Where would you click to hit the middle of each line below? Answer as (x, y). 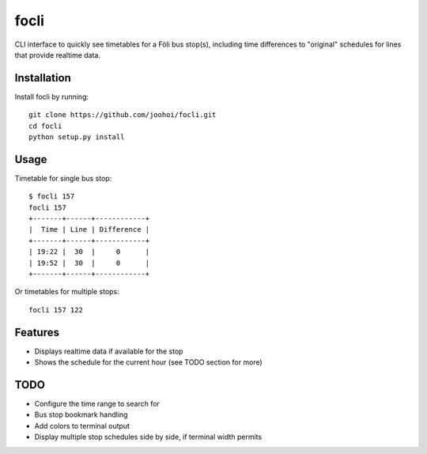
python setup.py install (77, 137)
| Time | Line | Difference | (89, 230)
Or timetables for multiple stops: (67, 292)
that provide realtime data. (58, 55)
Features (37, 332)
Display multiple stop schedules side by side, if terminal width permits (148, 437)
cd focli (45, 126)
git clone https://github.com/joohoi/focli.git (123, 115)
